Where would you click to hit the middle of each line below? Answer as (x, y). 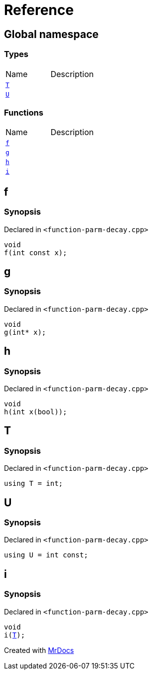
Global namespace (51, 34)
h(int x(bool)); (36, 412)
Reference (39, 10)
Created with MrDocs (39, 650)
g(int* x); (25, 332)
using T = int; (34, 484)
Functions (24, 112)
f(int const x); (36, 252)
